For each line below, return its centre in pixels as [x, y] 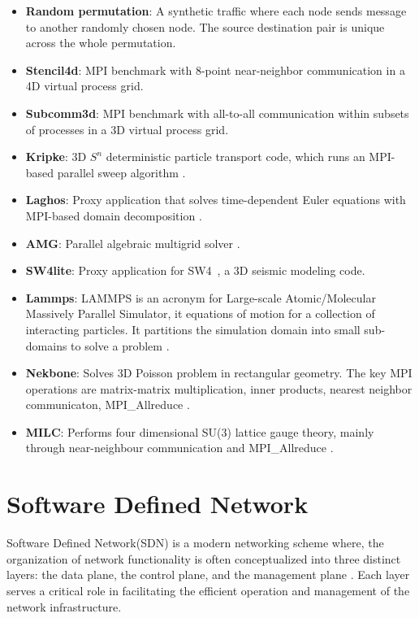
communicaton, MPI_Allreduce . [108, 405]
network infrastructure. [64, 606]
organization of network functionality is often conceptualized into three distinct [204, 558]
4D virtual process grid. [84, 86]
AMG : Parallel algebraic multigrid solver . [133, 243]
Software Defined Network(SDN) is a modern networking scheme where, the [195, 543]
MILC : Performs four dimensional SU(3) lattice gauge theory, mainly [200, 431]
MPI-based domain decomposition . [114, 215]
